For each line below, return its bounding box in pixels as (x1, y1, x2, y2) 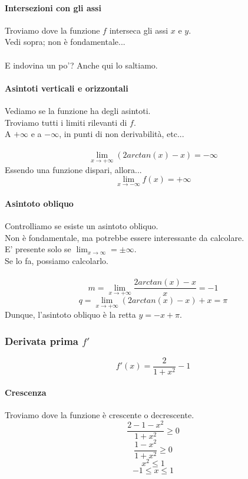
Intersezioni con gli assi (5, 1, 101, 14)
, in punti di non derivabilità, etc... (59, 128, 184, 140)
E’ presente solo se (5, 243, 71, 255)
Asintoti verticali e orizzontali (5, 82, 128, 94)
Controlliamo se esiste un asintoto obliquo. (5, 220, 158, 232)
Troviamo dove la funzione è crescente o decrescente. (5, 408, 194, 421)
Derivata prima (5, 333, 79, 348)
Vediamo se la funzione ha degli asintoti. (5, 104, 151, 116)
